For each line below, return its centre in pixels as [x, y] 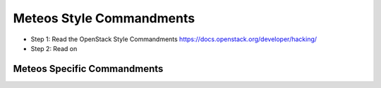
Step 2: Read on [54, 48]
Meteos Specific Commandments [88, 69]
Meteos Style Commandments [104, 18]
